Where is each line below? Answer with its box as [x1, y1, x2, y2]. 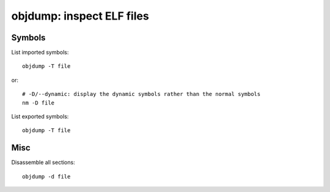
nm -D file [22, 99, 55, 106]
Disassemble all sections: [11, 159, 76, 166]
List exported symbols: [11, 113, 69, 120]
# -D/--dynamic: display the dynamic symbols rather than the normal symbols [22, 90, 261, 98]
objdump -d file [22, 173, 71, 180]
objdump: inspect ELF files [11, 9, 149, 23]
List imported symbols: [11, 49, 69, 56]
